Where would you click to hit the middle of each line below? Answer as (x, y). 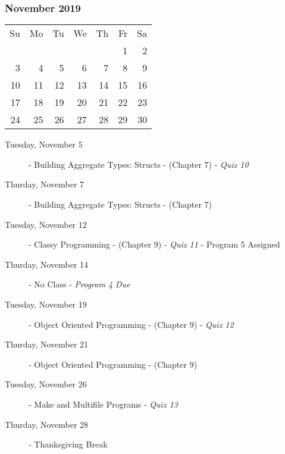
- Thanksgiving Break (68, 444)
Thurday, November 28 (47, 424)
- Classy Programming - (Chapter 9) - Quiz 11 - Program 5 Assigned (154, 244)
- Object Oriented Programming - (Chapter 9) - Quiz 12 (131, 324)
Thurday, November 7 (45, 184)
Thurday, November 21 (47, 344)
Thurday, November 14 (47, 264)
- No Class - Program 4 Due (79, 284)
